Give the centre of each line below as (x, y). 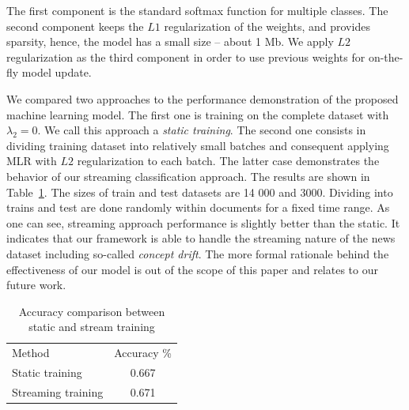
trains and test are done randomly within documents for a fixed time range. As (198, 207)
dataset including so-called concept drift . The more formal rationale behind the (198, 253)
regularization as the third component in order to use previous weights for (186, 56)
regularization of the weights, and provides (267, 26)
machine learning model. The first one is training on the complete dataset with (198, 114)
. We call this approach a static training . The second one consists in (202, 130)
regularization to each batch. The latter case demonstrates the (228, 161)
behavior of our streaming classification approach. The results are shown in (188, 176)
